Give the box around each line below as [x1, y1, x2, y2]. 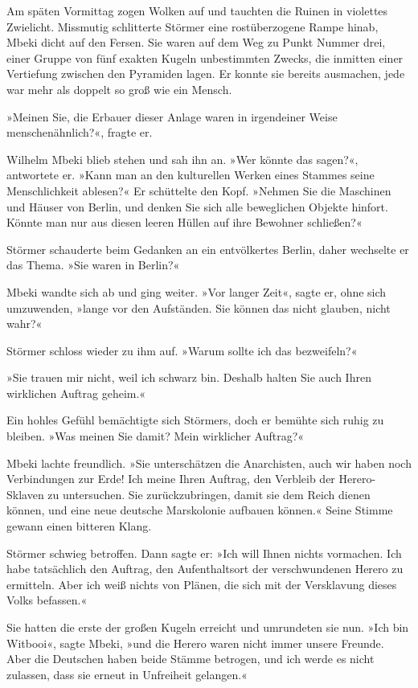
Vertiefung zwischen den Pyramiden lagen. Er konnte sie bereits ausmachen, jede [6, 65, 405, 82]
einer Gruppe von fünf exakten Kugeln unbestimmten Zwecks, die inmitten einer [6, 49, 404, 66]
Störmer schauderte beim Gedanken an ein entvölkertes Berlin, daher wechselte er [6, 240, 409, 257]
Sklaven [6, 485, 44, 502]
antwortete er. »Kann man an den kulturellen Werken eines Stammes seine [6, 166, 375, 183]
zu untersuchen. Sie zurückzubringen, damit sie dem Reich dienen [47, 485, 371, 502]
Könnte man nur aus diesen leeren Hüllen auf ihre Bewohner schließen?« [6, 214, 363, 231]
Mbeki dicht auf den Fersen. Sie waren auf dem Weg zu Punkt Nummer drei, [6, 34, 386, 51]
